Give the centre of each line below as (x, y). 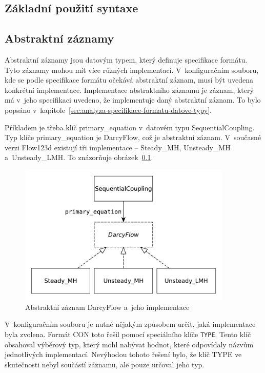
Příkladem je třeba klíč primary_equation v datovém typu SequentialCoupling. (130, 127)
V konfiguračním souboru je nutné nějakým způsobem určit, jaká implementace (130, 324)
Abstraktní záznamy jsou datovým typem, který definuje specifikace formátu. (126, 59)
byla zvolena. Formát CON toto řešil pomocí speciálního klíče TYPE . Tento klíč (128, 334)
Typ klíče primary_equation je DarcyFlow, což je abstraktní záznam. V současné (133, 137)
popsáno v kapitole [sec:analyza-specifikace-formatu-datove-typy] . (108, 110)
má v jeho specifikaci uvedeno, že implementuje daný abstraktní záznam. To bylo (133, 100)
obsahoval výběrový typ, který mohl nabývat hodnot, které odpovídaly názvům (129, 344)
